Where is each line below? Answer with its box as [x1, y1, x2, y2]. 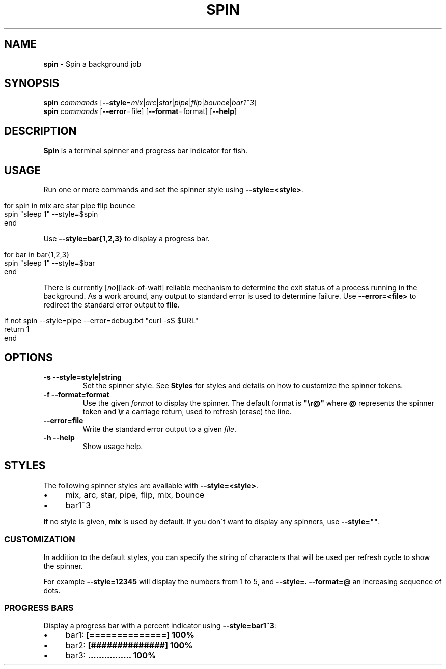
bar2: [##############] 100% [65, 640, 193, 651]
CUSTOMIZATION [4, 534, 75, 545]
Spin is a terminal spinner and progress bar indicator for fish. [43, 146, 248, 155]
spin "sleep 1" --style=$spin [4, 210, 98, 219]
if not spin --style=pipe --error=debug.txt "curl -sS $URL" [4, 316, 199, 325]
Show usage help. [82, 441, 143, 451]
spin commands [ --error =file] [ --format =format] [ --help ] [43, 107, 237, 116]
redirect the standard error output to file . [43, 300, 180, 310]
